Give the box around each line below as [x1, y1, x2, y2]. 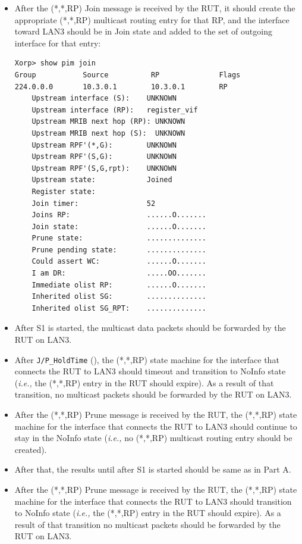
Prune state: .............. [32, 234, 206, 243]
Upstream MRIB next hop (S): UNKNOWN [32, 129, 185, 137]
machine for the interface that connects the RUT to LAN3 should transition [14, 495, 292, 507]
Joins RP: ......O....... [32, 211, 206, 220]
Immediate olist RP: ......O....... [32, 280, 206, 289]
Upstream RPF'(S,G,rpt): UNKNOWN [32, 164, 177, 173]
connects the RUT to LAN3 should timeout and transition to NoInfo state [14, 365, 286, 377]
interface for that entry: [14, 36, 101, 49]
